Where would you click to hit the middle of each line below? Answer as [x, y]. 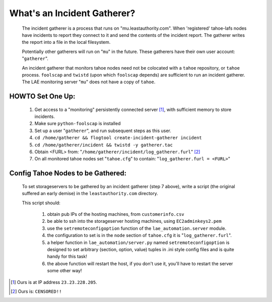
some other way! [64, 271]
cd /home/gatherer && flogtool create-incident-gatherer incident [118, 138]
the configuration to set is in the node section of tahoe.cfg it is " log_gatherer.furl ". [139, 235]
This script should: [41, 203]
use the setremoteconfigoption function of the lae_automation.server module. [137, 228]
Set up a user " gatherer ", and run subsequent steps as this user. [103, 131]
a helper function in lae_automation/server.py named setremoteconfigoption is [138, 243]
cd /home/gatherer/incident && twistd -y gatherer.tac [104, 145]
